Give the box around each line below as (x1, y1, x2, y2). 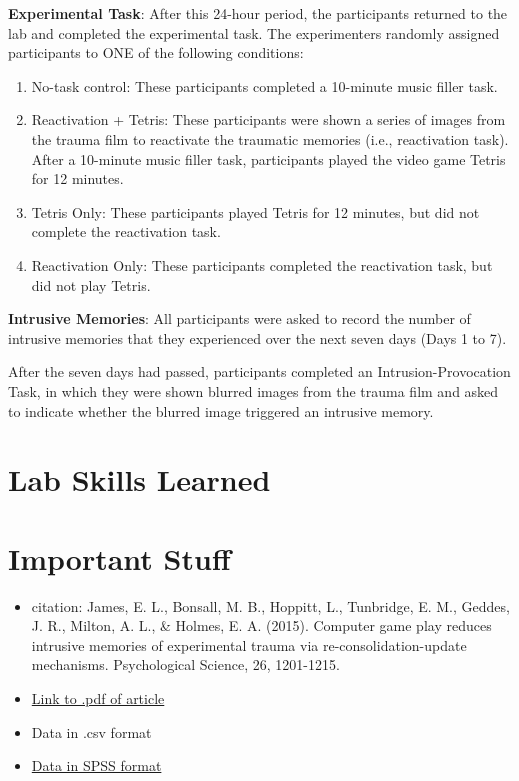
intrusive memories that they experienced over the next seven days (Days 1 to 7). (8, 327, 507, 348)
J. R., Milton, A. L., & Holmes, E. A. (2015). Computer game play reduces (31, 615, 492, 636)
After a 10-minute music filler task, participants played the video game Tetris (31, 148, 506, 169)
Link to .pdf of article (31, 687, 165, 708)
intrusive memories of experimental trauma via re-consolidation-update (31, 634, 467, 655)
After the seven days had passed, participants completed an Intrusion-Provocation (8, 361, 511, 382)
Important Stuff (8, 537, 231, 578)
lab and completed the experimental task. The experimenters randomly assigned (8, 22, 500, 43)
